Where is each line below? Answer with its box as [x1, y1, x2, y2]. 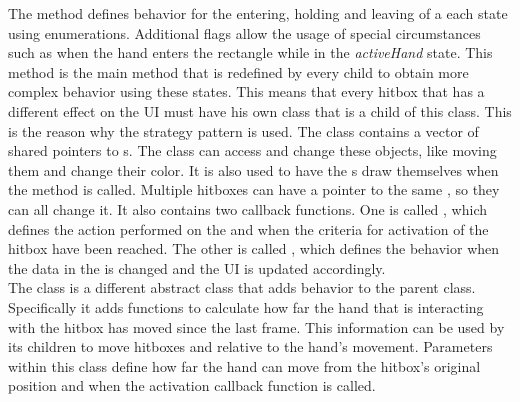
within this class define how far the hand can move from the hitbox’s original [8, 355, 481, 376]
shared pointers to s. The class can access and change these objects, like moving [8, 140, 497, 161]
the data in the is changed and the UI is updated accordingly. [8, 257, 386, 278]
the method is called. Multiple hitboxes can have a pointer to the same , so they [8, 179, 500, 200]
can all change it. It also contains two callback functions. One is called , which [8, 198, 487, 219]
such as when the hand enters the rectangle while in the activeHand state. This [8, 42, 493, 63]
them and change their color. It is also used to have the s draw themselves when [8, 159, 499, 180]
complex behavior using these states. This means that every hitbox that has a [8, 81, 485, 102]
